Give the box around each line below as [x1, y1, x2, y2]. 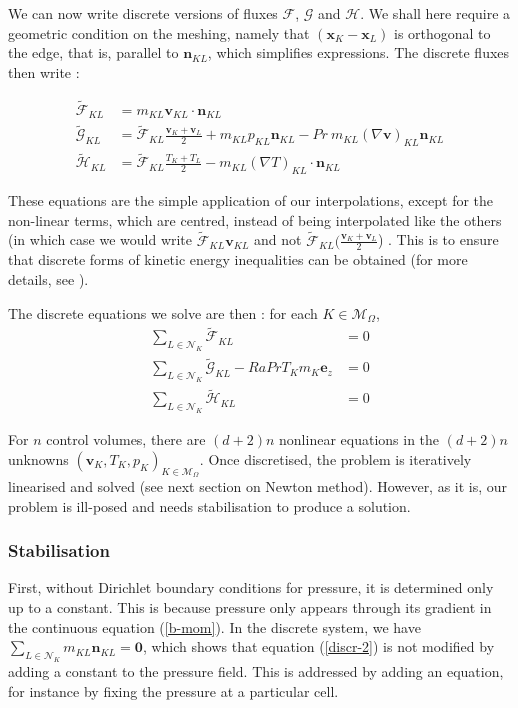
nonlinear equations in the [279, 429, 440, 450]
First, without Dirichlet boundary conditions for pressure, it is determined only [8, 577, 494, 598]
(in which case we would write [8, 229, 193, 250]
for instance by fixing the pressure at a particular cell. [8, 680, 339, 701]
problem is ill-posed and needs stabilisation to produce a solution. [8, 495, 411, 516]
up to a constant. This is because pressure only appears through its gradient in [8, 596, 492, 617]
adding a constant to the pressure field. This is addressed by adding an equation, [8, 660, 504, 681]
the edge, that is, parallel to [8, 42, 179, 63]
